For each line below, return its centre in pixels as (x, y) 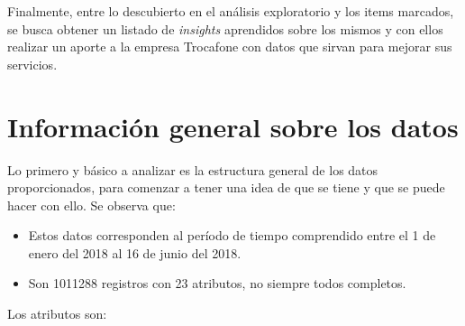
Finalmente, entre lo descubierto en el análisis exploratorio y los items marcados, (231, 11)
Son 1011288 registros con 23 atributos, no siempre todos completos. (217, 283)
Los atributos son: (57, 314)
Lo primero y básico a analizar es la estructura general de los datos (193, 169)
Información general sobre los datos (233, 126)
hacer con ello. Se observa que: (91, 205)
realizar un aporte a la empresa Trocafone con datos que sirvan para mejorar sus (230, 47)
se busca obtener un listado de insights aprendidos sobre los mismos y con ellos (225, 28)
